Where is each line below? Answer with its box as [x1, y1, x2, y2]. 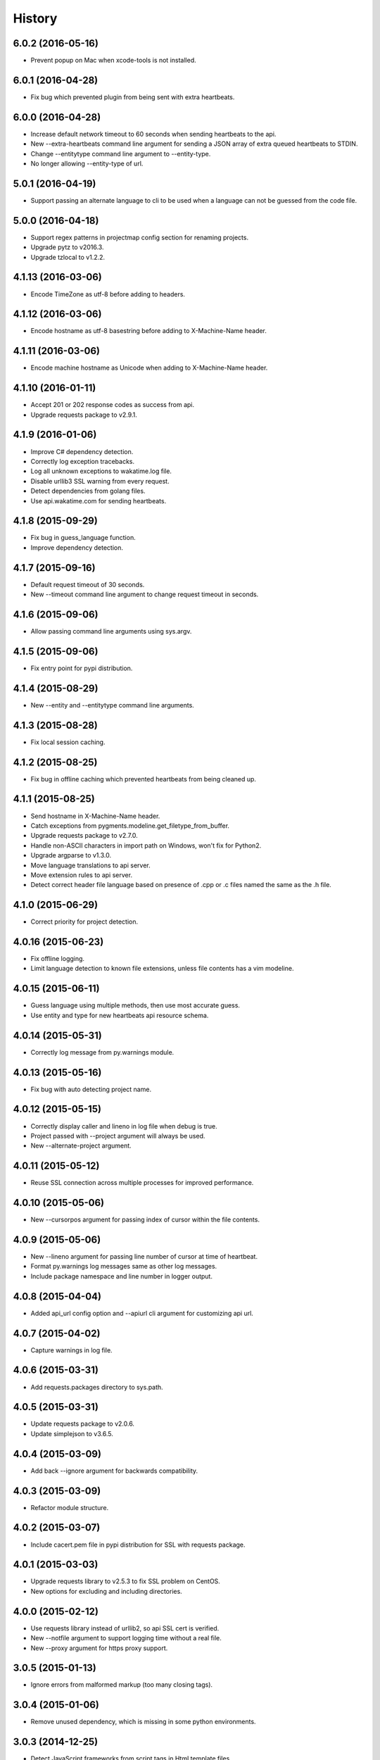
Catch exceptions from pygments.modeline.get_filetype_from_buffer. [30, 821, 230, 830]
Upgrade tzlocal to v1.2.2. [30, 253, 106, 261]
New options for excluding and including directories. [30, 1587, 182, 1595]
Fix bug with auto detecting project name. [30, 1085, 151, 1093]
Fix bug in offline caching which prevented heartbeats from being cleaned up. [30, 774, 257, 783]
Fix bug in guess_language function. [30, 534, 137, 542]
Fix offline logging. [30, 955, 84, 963]
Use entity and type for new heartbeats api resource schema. [30, 1011, 209, 1019]
